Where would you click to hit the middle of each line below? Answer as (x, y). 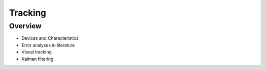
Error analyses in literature (48, 45)
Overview (25, 26)
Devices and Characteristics (50, 38)
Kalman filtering (37, 59)
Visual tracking (36, 52)
